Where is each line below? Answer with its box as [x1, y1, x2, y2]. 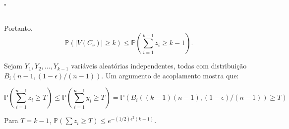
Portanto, [4, 22, 33, 33]
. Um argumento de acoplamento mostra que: [101, 70, 239, 80]
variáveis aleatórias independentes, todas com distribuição [71, 61, 247, 71]
